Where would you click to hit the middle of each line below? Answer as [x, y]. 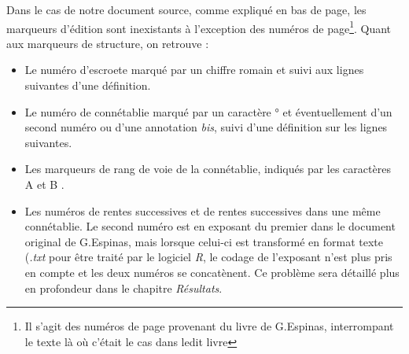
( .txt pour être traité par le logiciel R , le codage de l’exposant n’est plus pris [208, 257]
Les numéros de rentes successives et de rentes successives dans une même [203, 210]
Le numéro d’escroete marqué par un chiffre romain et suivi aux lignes [194, 70]
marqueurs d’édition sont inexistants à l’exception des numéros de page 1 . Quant [199, 27]
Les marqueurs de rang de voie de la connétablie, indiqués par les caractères [208, 169]
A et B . [44, 184]
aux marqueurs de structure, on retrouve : [108, 43]
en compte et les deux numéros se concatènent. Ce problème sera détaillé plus [212, 272]
